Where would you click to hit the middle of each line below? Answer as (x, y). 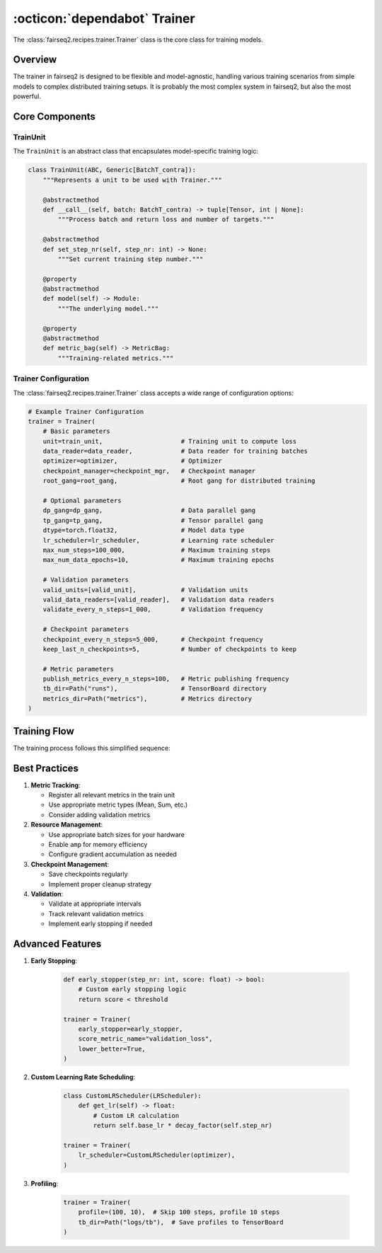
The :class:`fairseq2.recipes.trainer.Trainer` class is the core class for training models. (138, 40)
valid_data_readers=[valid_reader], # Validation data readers (158, 599)
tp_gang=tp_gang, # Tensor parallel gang (153, 520)
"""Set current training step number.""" (131, 259)
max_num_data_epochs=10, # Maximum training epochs (158, 560)
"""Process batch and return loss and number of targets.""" (166, 220)
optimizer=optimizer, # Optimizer (132, 461)
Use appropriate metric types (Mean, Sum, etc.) (118, 805)
